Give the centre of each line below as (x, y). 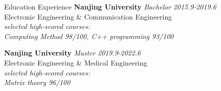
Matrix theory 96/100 (37, 82)
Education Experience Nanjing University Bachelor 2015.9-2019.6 (110, 6)
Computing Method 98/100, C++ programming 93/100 (89, 36)
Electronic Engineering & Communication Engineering (88, 16)
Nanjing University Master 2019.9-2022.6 (72, 53)
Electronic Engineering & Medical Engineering (76, 62)
